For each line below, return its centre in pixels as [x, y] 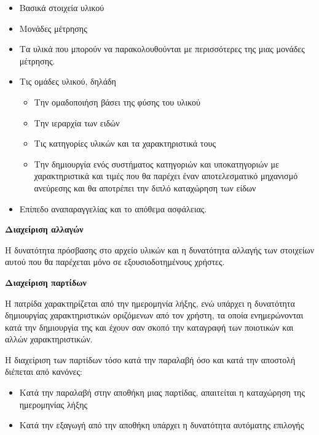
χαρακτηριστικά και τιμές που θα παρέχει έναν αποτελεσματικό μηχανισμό [166, 176]
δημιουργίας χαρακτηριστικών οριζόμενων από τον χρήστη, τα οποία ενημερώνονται [154, 315]
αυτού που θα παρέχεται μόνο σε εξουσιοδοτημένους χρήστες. [115, 262]
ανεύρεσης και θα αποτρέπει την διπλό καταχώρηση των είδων [145, 187]
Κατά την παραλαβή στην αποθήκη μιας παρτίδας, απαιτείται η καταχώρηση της [162, 392]
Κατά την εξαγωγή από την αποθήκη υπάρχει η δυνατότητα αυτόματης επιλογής [162, 425]
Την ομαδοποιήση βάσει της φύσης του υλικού [117, 102]
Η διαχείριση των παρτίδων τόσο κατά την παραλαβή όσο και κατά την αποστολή [150, 359]
